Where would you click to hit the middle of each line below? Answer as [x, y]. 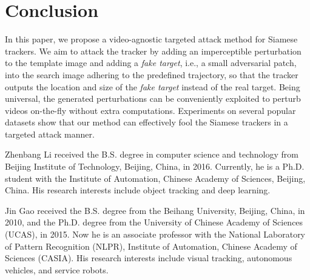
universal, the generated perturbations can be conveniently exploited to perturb [153, 98]
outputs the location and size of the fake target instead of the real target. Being [153, 86]
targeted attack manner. [50, 134]
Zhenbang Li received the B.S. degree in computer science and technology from [152, 154]
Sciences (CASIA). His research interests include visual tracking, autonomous [149, 258]
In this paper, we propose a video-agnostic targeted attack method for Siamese [151, 39]
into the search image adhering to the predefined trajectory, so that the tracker [152, 74]
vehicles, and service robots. [57, 269]
